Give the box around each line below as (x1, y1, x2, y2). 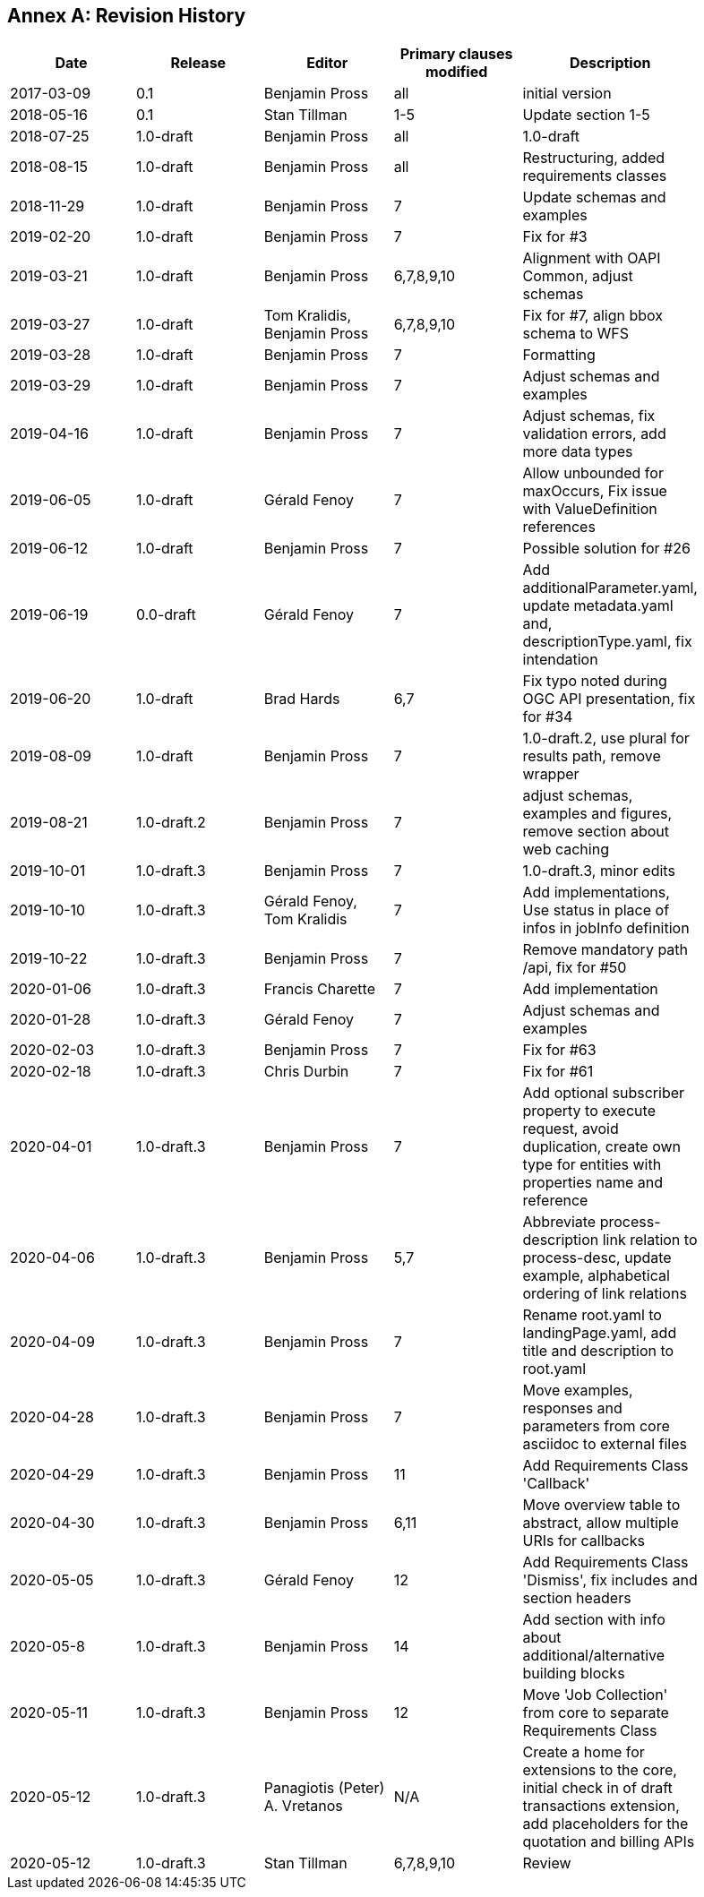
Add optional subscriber (522, 1084, 685, 1103)
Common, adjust (522, 267, 633, 286)
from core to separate (522, 1704, 669, 1722)
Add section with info (522, 1610, 665, 1629)
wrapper (522, 765, 580, 784)
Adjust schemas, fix (522, 407, 656, 425)
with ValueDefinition (522, 500, 657, 519)
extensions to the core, (522, 1761, 677, 1780)
